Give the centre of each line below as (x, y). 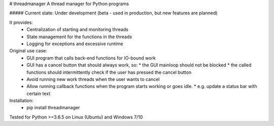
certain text (39, 93)
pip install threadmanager (53, 108)
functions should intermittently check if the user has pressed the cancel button (109, 72)
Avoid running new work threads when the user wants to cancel (93, 79)
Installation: (22, 101)
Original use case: (28, 51)
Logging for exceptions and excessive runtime (75, 44)
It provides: (21, 22)
